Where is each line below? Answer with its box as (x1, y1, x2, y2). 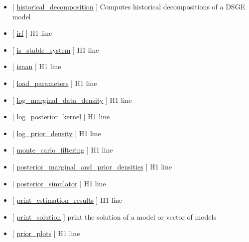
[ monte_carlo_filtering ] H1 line (12, 145, 113, 155)
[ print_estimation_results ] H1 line (12, 195, 123, 205)
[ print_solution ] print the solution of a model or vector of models (12, 211, 216, 222)
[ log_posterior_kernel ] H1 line (12, 111, 110, 122)
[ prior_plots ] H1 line (12, 228, 80, 239)
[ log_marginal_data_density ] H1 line (12, 94, 132, 105)
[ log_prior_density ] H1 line (12, 128, 101, 138)
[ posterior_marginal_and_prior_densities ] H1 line (12, 161, 172, 171)
